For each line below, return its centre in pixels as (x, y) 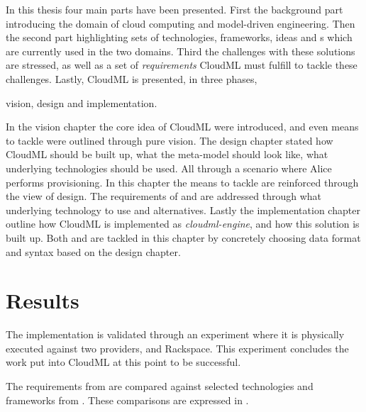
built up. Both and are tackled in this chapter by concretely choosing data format (183, 237)
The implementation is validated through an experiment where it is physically (175, 334)
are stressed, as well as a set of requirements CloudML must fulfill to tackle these (182, 65)
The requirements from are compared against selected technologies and (160, 386)
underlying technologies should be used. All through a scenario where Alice (169, 168)
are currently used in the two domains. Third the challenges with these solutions (181, 51)
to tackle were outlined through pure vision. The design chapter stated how (170, 140)
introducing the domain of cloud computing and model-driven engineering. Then (181, 23)
